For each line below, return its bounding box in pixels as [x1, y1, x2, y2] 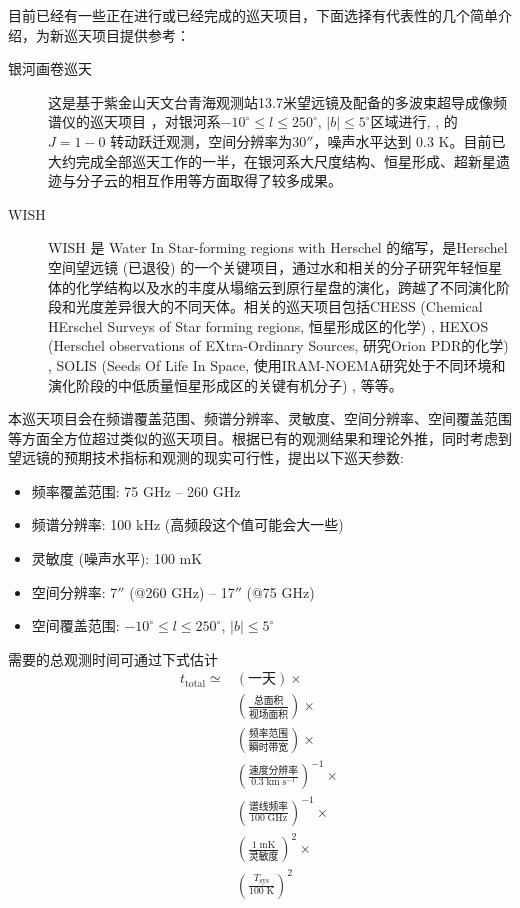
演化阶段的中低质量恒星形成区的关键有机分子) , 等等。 [48, 374, 403, 395]
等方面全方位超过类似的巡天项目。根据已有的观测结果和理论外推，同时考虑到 [8, 427, 512, 448]
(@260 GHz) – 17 [129, 581, 235, 602]
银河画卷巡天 [8, 58, 92, 79]
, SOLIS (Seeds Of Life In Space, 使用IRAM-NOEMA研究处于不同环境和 [48, 354, 506, 375]
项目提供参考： [91, 24, 190, 45]
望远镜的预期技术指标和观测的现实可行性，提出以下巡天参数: [8, 447, 404, 468]
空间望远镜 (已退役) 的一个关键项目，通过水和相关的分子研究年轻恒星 [48, 256, 503, 277]
